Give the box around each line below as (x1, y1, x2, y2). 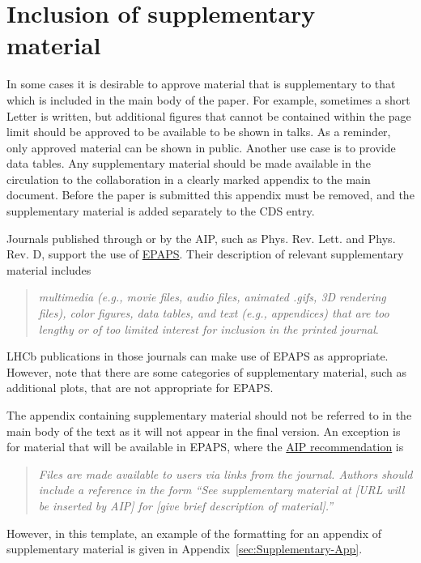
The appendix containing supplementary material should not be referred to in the (6, 407, 412, 423)
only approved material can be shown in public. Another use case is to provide (6, 139, 396, 156)
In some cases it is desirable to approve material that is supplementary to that (6, 75, 396, 92)
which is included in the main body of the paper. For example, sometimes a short (6, 91, 410, 108)
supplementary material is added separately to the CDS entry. (6, 203, 315, 220)
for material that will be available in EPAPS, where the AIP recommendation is (6, 438, 404, 455)
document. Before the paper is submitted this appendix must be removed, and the (6, 186, 415, 203)
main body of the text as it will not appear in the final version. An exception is (6, 422, 401, 439)
